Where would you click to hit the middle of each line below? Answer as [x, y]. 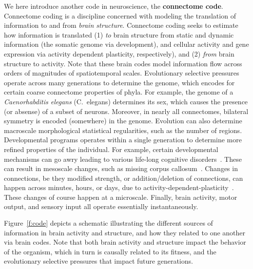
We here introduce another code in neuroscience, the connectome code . [114, 6]
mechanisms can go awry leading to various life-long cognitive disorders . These [123, 159]
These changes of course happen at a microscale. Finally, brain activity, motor [121, 197]
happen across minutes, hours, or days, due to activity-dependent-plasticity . [119, 187]
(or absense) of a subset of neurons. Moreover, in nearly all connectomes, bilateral [126, 111]
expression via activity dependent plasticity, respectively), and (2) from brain [119, 53]
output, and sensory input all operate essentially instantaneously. [101, 206]
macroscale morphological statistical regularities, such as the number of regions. [123, 130]
